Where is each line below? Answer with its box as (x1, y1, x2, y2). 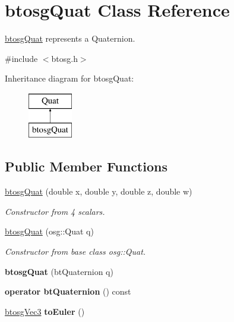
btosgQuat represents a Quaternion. (5, 32, 135, 45)
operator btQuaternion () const (5, 285, 131, 298)
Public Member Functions (5, 157, 167, 176)
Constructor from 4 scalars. (5, 205, 105, 217)
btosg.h (51, 52, 78, 64)
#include (5, 52, 38, 64)
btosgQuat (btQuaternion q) (5, 265, 113, 277)
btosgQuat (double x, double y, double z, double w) (5, 185, 192, 198)
